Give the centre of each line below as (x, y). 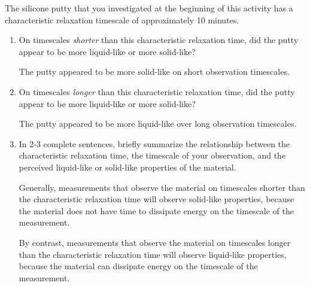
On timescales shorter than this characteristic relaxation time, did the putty (159, 40)
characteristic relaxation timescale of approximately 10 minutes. (122, 19)
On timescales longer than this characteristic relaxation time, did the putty (157, 91)
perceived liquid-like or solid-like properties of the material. (127, 167)
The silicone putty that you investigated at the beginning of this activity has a (149, 8)
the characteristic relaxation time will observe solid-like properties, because (156, 199)
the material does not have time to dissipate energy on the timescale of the (156, 210)
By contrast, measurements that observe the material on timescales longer (155, 242)
